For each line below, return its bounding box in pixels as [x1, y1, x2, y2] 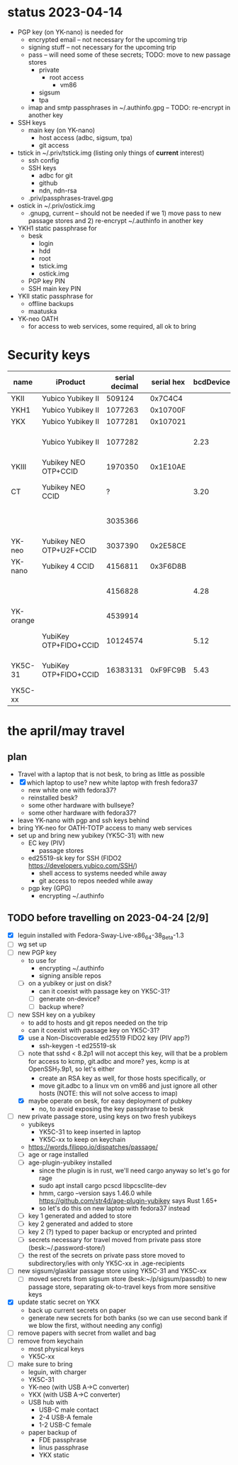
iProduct [55, 377, 86, 387]
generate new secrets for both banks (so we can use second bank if [28, 1313, 228, 1322]
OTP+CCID [42, 466, 79, 476]
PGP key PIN [28, 276, 66, 285]
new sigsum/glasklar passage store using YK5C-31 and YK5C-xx [17, 1267, 207, 1275]
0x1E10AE [149, 462, 186, 472]
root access [49, 72, 84, 82]
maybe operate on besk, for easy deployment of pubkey [28, 1096, 193, 1105]
